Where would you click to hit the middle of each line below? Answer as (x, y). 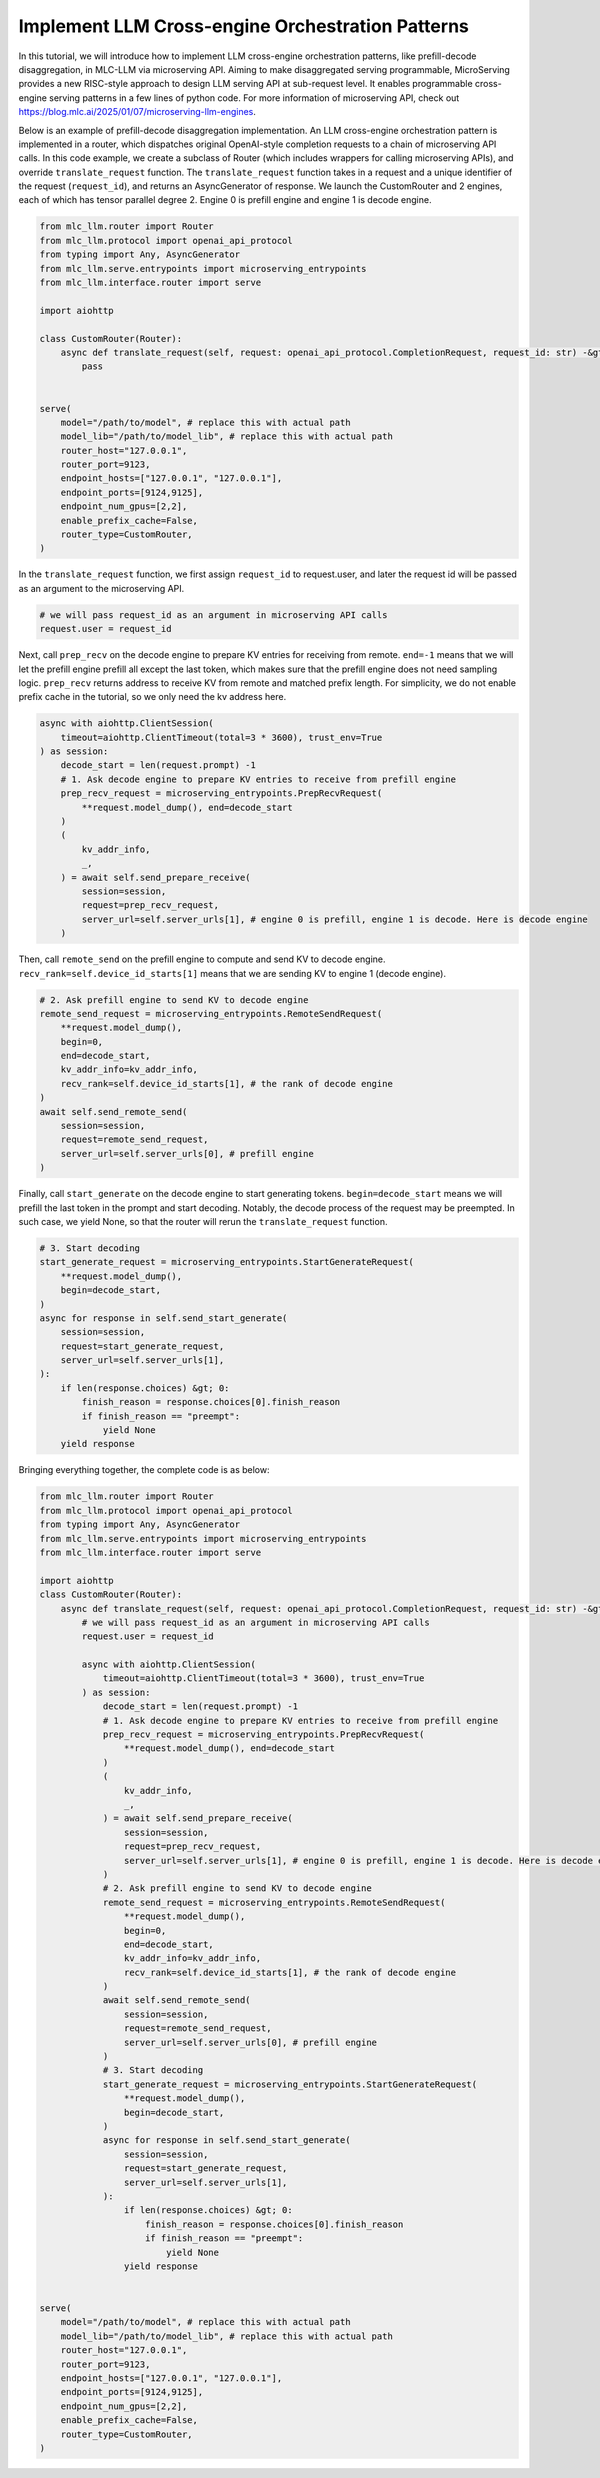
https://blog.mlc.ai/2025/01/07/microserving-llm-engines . (137, 112)
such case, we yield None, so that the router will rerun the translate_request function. (203, 1221)
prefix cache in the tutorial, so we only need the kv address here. (152, 697)
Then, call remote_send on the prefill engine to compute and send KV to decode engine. (202, 959)
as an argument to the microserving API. (101, 588)
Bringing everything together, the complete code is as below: (144, 1470)
